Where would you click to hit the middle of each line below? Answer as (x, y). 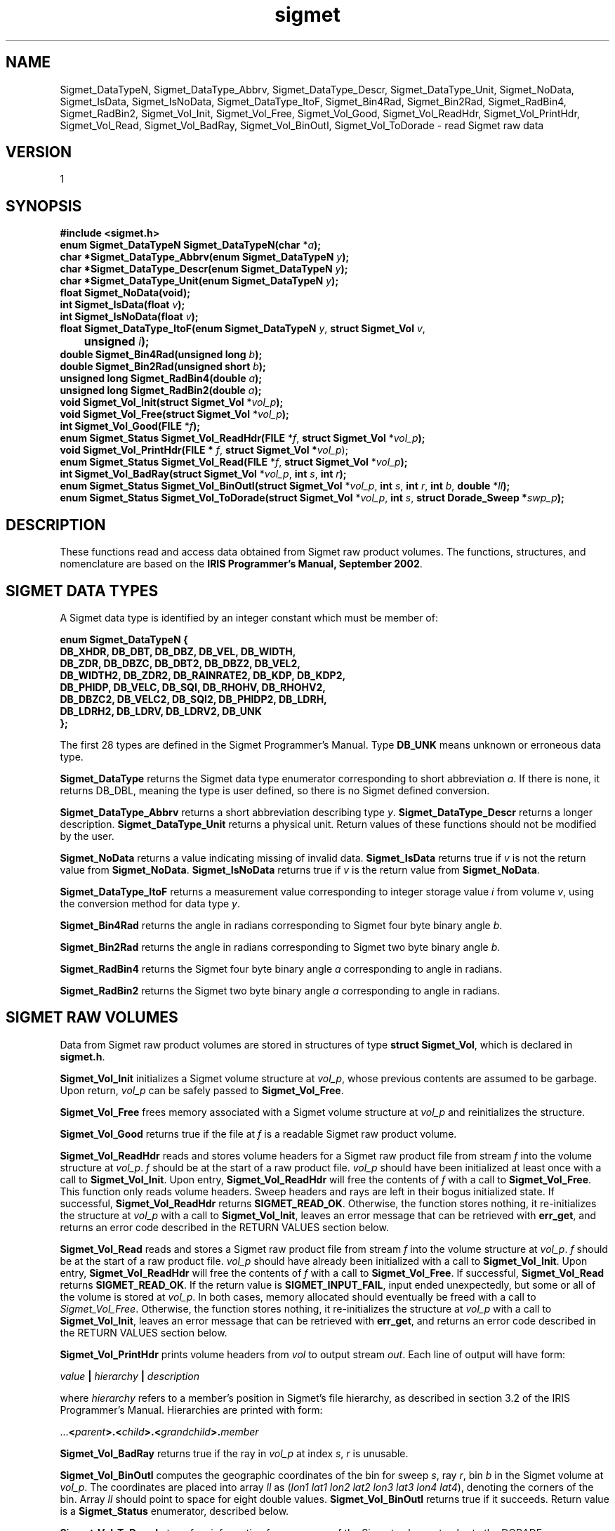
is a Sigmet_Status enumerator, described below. (174, 1511)
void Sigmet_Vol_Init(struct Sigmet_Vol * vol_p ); (172, 402)
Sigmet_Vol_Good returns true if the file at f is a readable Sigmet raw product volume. (258, 1134)
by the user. (87, 836)
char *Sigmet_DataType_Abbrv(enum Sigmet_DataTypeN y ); (205, 257)
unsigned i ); (117, 342)
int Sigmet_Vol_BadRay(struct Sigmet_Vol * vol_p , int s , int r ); (203, 474)
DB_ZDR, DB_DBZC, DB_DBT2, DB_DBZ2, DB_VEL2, (180, 663)
